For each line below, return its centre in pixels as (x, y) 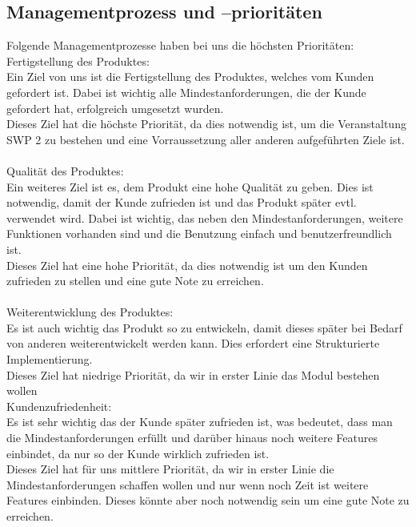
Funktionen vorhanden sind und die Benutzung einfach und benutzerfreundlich (199, 233)
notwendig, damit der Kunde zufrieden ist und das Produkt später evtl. (182, 202)
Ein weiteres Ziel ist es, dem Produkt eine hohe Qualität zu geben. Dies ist (190, 186)
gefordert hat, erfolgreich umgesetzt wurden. (115, 108)
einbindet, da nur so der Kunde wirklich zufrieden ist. (138, 453)
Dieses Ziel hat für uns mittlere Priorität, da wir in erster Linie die (170, 469)
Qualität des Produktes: (65, 170)
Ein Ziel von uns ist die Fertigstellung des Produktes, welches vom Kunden (190, 76)
